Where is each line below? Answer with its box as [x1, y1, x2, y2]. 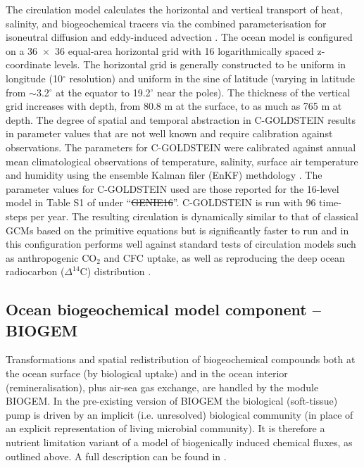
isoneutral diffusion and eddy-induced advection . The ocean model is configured [6, 30, 353, 44]
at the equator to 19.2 [56, 84, 151, 99]
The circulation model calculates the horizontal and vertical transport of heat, [6, 2, 343, 16]
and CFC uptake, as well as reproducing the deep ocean [103, 250, 345, 265]
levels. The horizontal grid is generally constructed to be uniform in [54, 57, 346, 72]
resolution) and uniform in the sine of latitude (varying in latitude [69, 70, 355, 85]
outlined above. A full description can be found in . [6, 448, 227, 463]
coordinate [6, 57, 51, 72]
